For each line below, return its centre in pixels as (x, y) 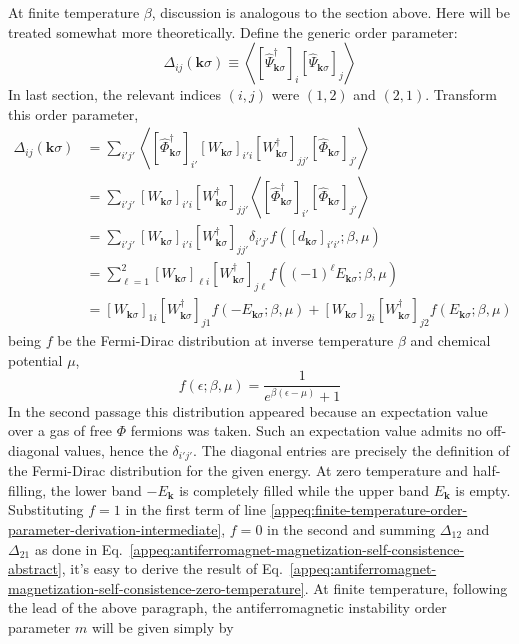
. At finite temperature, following (406, 587)
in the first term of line (195, 509)
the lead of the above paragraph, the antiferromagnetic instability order (227, 607)
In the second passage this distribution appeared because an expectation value (248, 410)
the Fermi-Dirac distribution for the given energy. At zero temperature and (238, 470)
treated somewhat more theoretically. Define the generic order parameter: (233, 31)
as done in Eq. (78, 548)
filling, (27, 489)
